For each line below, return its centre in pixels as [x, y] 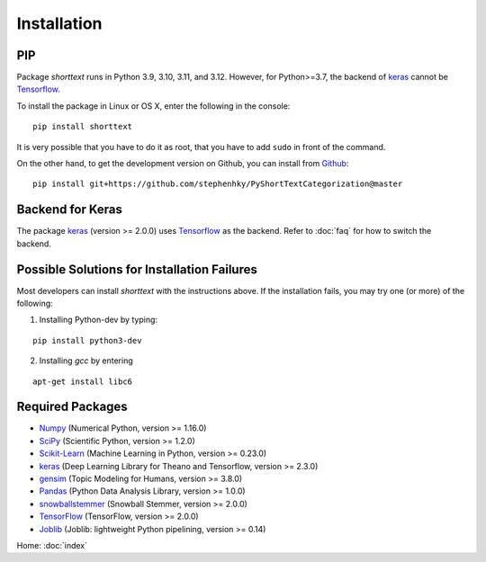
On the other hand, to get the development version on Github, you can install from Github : [183, 164]
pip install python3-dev [87, 340]
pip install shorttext [83, 127]
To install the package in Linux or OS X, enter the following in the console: [153, 106]
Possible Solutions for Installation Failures [137, 269]
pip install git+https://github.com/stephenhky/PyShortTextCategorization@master [218, 184]
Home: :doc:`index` [52, 545]
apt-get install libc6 [83, 381]
